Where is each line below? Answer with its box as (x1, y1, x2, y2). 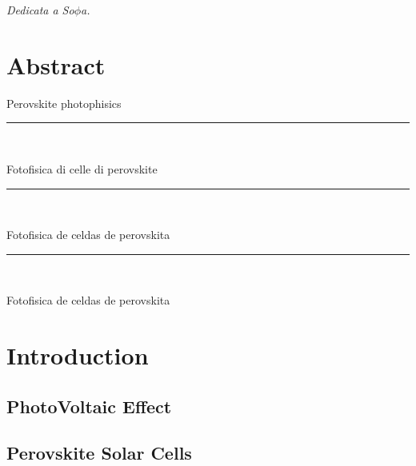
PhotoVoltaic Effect (6, 393, 172, 418)
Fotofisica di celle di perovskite (6, 160, 158, 177)
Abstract (6, 48, 106, 81)
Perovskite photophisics (6, 94, 122, 111)
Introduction (6, 339, 149, 372)
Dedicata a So (6, 2, 74, 18)
